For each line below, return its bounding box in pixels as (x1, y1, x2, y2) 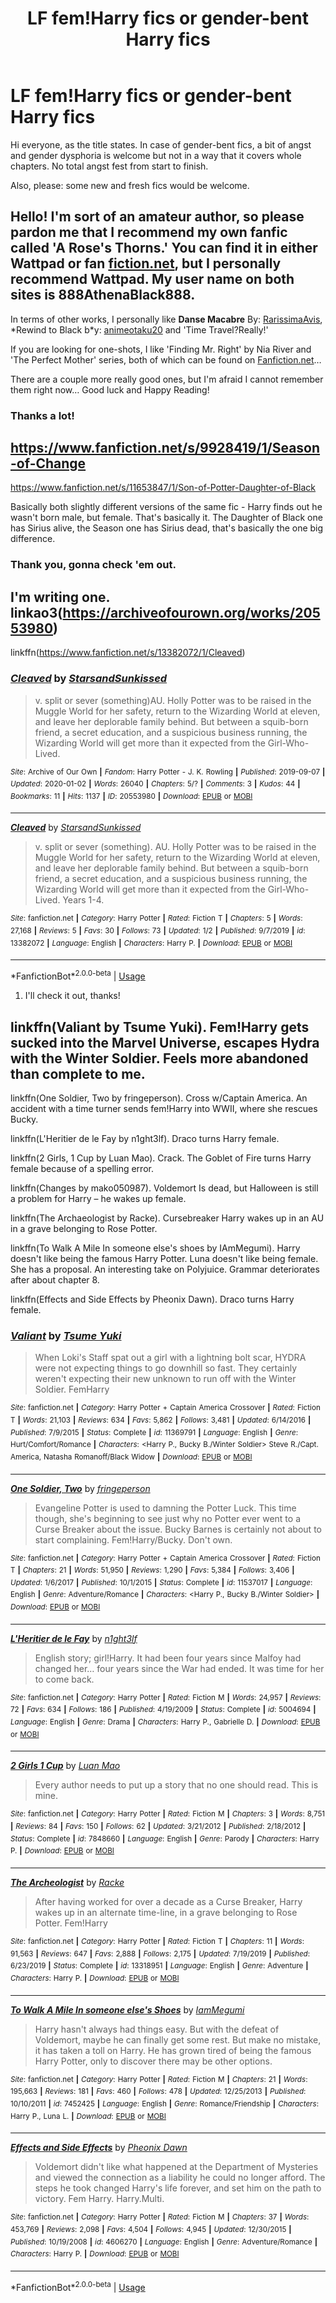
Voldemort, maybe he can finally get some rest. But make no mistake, (34, 2033, 322, 2046)
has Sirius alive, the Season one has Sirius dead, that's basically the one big (10, 522, 324, 534)
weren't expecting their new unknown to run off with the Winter (34, 1373, 297, 1385)
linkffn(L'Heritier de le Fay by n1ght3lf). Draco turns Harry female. (10, 1132, 280, 1144)
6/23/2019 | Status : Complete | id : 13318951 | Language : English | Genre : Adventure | (10, 1961, 309, 1971)
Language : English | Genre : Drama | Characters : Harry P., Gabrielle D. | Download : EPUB (10, 1717, 321, 1727)
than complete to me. (10, 1065, 146, 1082)
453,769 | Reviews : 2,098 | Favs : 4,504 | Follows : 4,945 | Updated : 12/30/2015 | (10, 2224, 292, 2234)
